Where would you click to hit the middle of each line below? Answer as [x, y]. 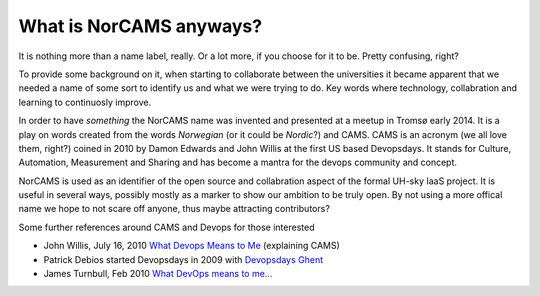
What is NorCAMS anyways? [140, 26]
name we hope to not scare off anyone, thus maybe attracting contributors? [174, 209]
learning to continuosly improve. [85, 102]
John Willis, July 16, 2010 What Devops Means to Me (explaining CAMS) [191, 246]
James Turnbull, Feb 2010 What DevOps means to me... [158, 274]
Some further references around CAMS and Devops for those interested [166, 227]
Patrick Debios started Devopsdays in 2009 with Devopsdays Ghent [183, 259]
